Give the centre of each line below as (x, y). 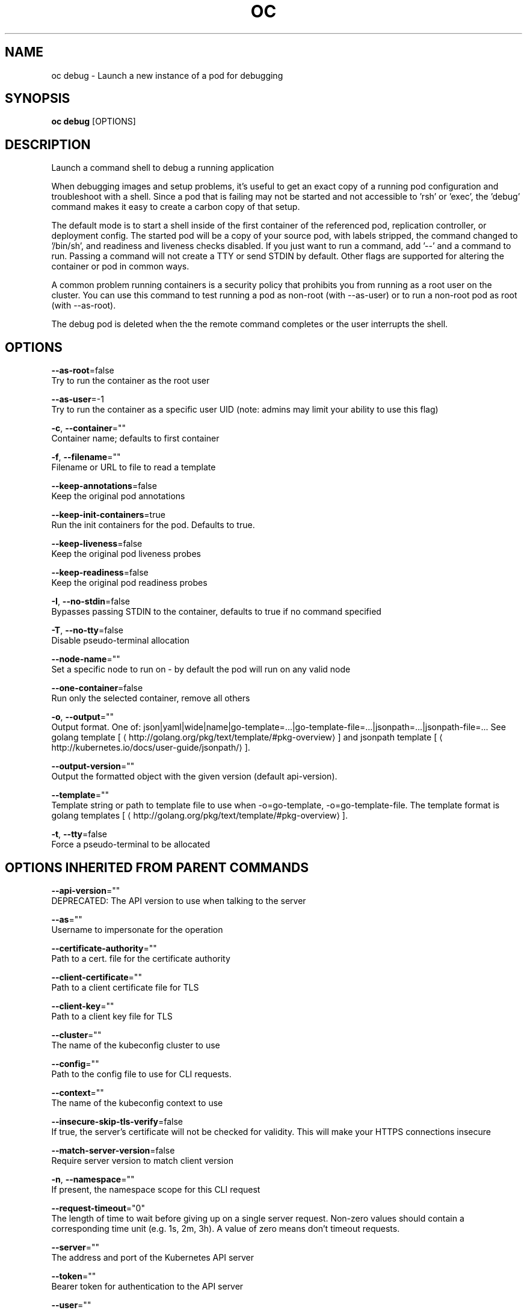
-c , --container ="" (88, 428)
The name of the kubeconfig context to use (137, 1102)
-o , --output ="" (83, 717)
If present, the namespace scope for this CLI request (156, 1189)
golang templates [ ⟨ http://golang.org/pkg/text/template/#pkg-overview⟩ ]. (199, 816)
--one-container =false (97, 688)
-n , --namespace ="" (93, 1179)
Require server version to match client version (142, 1160)
